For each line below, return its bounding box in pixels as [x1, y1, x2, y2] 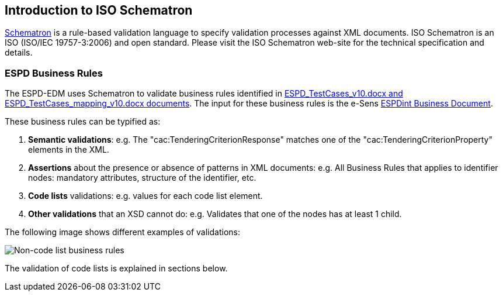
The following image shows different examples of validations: [5, 227, 240, 238]
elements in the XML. [28, 144, 109, 155]
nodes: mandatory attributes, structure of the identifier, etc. [28, 173, 256, 183]
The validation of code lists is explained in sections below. [5, 263, 228, 274]
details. [5, 47, 33, 58]
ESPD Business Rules [5, 67, 103, 79]
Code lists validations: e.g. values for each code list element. [28, 191, 263, 201]
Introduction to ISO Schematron [5, 3, 193, 18]
